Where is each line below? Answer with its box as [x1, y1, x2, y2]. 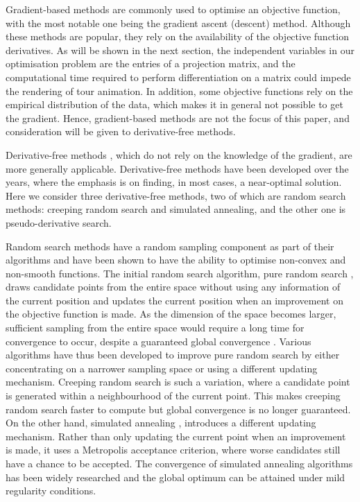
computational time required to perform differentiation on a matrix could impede [6, 69, 351, 84]
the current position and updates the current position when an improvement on [6, 293, 343, 307]
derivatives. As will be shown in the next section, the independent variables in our [6, 42, 354, 57]
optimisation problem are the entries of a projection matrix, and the [6, 56, 295, 71]
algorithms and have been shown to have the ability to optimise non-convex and [6, 252, 346, 267]
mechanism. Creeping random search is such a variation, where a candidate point [6, 374, 350, 389]
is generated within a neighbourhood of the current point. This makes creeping [6, 388, 341, 403]
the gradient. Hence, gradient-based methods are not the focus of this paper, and [6, 110, 350, 125]
